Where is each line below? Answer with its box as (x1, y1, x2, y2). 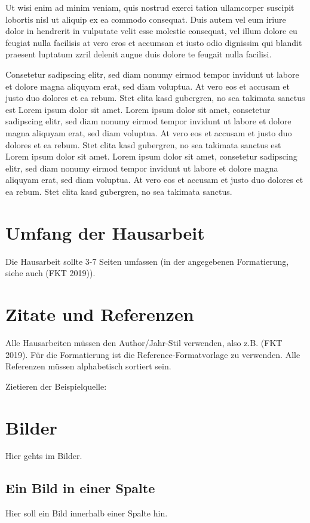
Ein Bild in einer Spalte (5, 479, 155, 497)
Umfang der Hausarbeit (5, 220, 205, 244)
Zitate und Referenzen (5, 302, 194, 326)
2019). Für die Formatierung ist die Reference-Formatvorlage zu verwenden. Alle (5, 348, 300, 360)
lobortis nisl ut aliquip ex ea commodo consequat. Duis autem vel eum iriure (5, 13, 286, 25)
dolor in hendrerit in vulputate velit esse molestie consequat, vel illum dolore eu (5, 25, 297, 37)
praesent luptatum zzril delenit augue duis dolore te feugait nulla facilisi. (5, 48, 272, 60)
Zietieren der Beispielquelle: (5, 380, 107, 392)
